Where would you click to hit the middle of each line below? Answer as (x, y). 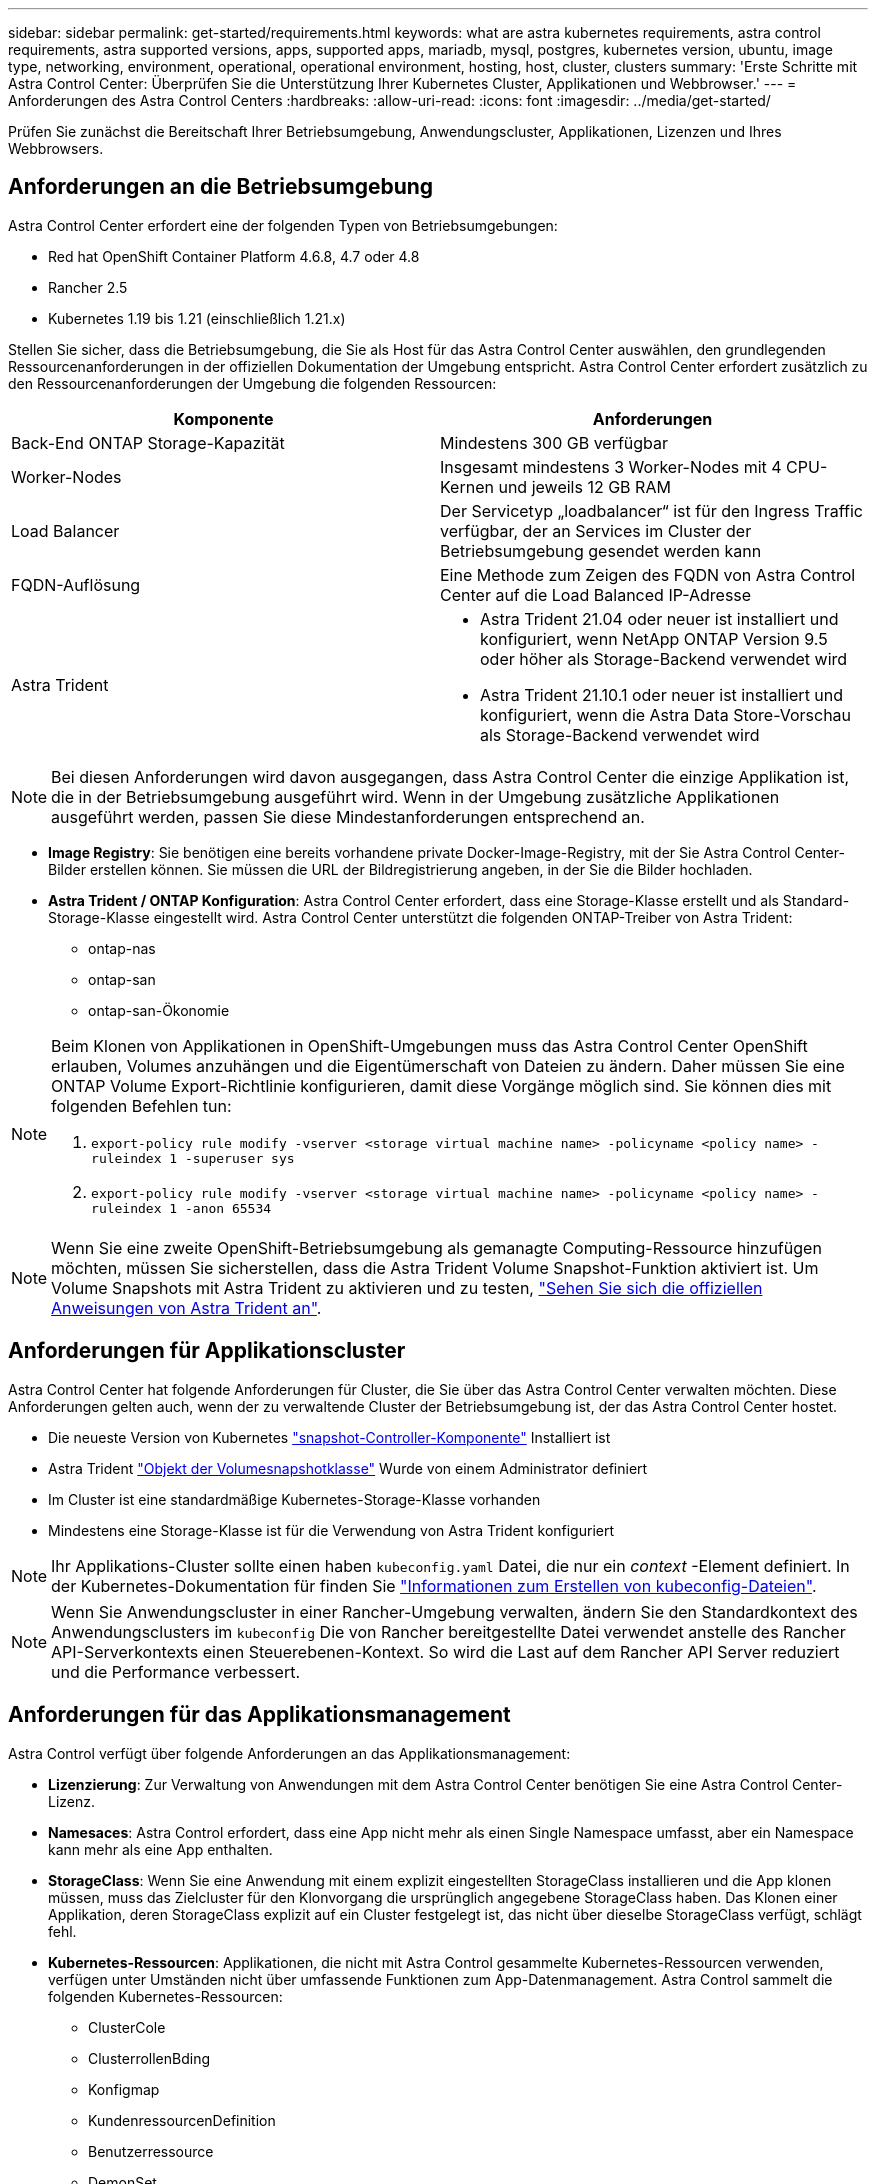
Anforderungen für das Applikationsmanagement (259, 1715)
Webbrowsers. (56, 148)
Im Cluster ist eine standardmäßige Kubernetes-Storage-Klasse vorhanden (294, 1499)
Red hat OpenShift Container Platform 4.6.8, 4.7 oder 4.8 (234, 256)
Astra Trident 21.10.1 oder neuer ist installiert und (662, 694)
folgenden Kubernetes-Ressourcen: (165, 1996)
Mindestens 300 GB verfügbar (554, 442)
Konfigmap (124, 2089)
